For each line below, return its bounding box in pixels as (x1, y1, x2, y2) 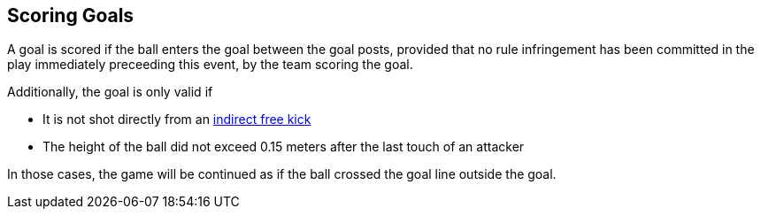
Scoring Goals (7, 4, 135, 27)
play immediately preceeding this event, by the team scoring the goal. (7, 57, 413, 73)
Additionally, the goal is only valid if (7, 84, 213, 100)
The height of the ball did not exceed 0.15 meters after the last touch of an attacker (42, 139, 525, 155)
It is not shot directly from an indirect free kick (42, 112, 311, 127)
